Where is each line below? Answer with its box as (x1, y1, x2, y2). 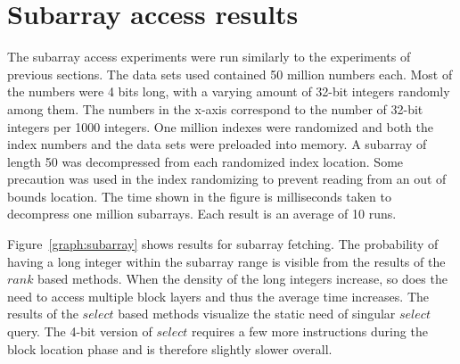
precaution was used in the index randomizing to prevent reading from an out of (7, 170, 447, 188)
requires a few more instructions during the (192, 322, 428, 341)
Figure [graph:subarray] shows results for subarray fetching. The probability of (7, 235, 439, 253)
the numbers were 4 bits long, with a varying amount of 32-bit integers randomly (7, 82, 450, 101)
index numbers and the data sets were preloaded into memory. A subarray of (7, 135, 427, 153)
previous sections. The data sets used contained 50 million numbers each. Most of (7, 64, 453, 83)
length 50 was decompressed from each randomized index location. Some (7, 152, 404, 170)
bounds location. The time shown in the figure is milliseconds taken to (7, 186, 391, 205)
